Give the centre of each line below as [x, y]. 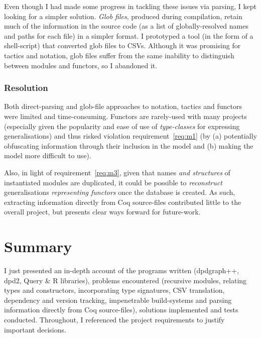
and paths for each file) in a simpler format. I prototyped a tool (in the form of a [129, 35]
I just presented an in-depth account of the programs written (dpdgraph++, [121, 270]
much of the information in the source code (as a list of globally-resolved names [126, 26]
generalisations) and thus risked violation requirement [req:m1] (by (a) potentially [130, 136]
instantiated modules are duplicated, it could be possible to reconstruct [113, 182]
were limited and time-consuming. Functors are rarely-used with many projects [125, 116]
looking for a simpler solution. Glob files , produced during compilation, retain [123, 16]
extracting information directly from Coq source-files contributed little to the [123, 202]
